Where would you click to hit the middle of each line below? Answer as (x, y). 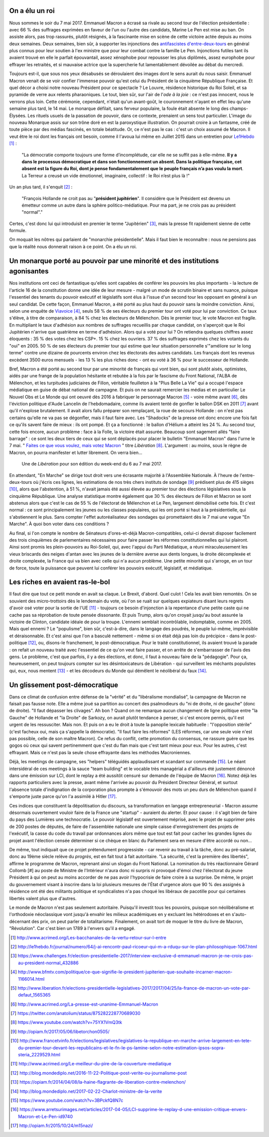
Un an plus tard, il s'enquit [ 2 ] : (41, 187)
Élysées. (18, 115)
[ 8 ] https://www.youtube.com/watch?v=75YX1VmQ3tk (66, 1023)
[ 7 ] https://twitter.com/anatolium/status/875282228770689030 (75, 1014)
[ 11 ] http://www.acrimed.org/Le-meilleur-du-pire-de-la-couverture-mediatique (91, 1064)
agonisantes (29, 271)
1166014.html (31, 979)
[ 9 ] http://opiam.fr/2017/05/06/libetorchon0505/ (60, 1031)
